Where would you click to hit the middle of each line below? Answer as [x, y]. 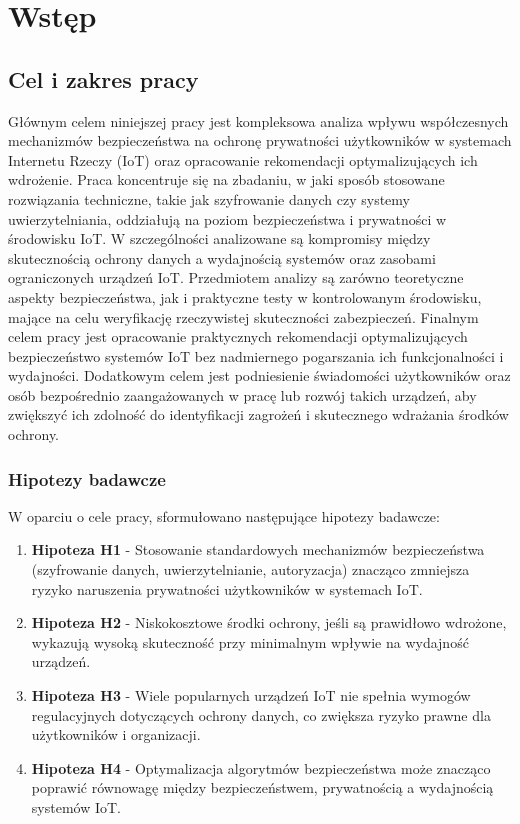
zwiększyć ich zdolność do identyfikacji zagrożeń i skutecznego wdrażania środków [258, 414]
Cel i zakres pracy [103, 78]
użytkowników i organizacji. [116, 734]
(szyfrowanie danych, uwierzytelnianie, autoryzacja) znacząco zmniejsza [250, 569]
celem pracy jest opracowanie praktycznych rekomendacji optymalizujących [238, 336]
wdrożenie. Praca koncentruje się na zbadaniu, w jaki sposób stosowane [226, 179]
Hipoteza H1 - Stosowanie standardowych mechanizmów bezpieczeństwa [258, 549]
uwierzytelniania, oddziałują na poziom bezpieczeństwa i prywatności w [227, 218]
